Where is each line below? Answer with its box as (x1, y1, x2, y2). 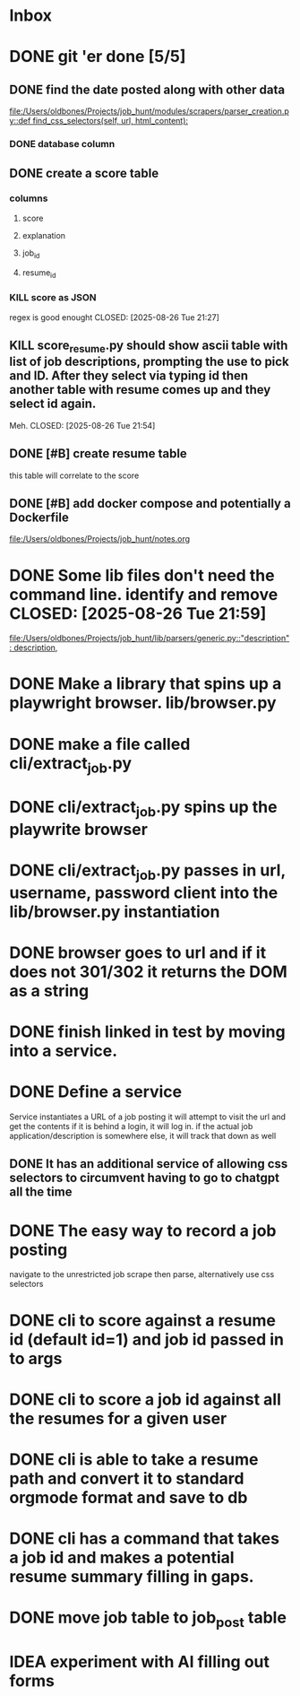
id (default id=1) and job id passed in (9, 1329, 285, 1350)
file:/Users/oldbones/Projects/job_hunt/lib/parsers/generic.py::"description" (9, 633, 290, 644)
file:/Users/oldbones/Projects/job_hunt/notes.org (9, 534, 191, 544)
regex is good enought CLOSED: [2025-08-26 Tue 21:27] (9, 311, 219, 323)
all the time (9, 1185, 73, 1200)
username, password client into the (9, 883, 279, 902)
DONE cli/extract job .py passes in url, (9, 860, 287, 883)
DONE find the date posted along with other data (9, 82, 285, 97)
